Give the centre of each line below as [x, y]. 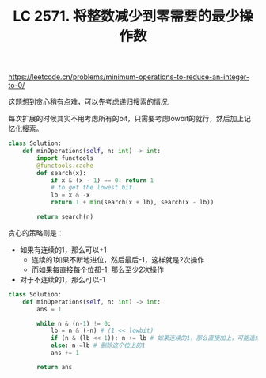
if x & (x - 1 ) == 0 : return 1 [102, 180]
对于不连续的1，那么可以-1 [62, 279]
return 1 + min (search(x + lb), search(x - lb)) [132, 203]
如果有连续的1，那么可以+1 [63, 250]
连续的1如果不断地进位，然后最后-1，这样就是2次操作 [118, 259]
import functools [65, 158]
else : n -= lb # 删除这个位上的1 [98, 346]
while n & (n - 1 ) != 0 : [74, 323]
